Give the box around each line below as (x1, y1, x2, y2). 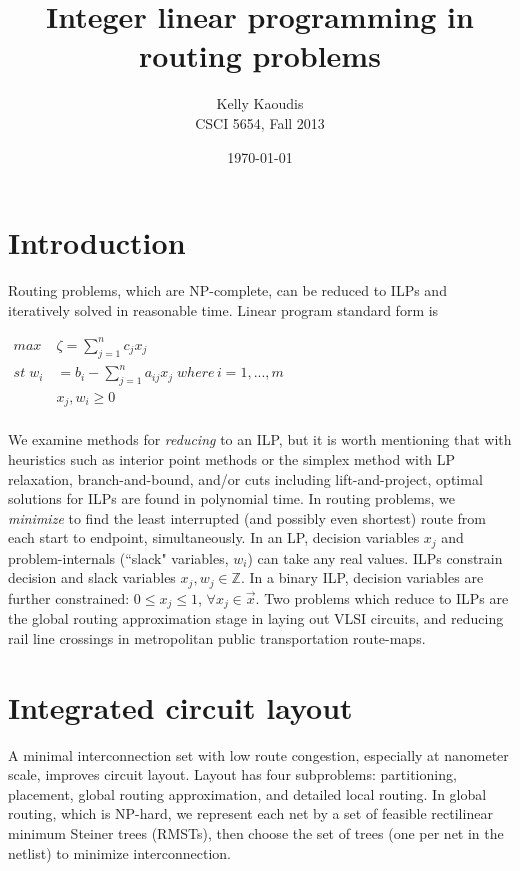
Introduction (8, 222, 186, 263)
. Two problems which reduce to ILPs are (255, 587, 509, 608)
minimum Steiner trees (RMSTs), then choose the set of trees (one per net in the (8, 823, 504, 843)
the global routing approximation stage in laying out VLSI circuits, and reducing (8, 608, 504, 629)
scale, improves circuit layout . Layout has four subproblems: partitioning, (8, 764, 457, 785)
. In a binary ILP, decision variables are (240, 567, 484, 588)
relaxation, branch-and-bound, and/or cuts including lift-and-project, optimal (8, 468, 483, 489)
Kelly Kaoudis (216, 93, 304, 114)
